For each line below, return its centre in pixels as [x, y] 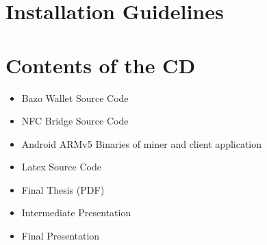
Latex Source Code [61, 167]
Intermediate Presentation [76, 212]
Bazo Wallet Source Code [75, 98]
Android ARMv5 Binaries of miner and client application [142, 143]
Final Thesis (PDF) [63, 189]
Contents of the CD [101, 65]
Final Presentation [61, 236]
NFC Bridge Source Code [75, 121]
